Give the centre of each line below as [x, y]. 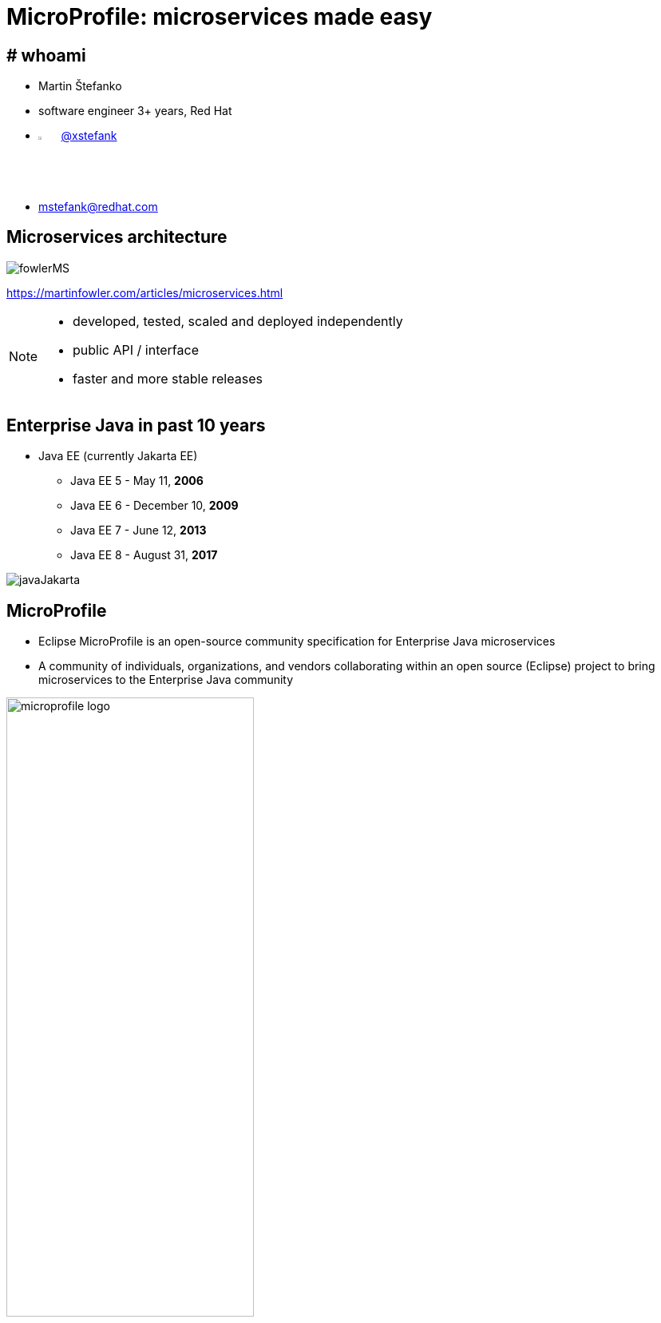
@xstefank [89, 136]
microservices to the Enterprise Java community [166, 680]
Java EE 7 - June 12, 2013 [139, 530]
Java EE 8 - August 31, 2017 [144, 555]
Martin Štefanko [80, 86]
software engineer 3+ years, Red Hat [135, 111]
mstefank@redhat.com [98, 206]
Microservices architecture [117, 237]
